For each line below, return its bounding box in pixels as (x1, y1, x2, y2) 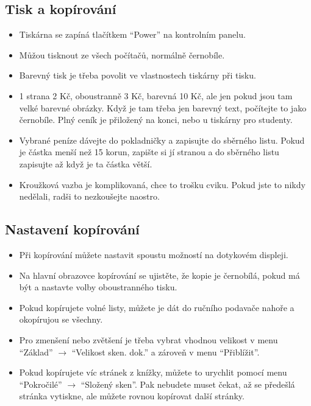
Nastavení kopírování (5, 220, 140, 239)
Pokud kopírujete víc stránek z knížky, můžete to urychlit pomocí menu (19, 366, 287, 379)
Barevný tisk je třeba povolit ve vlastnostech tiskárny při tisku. (19, 69, 256, 82)
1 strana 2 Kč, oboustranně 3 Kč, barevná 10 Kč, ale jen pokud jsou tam (19, 89, 293, 102)
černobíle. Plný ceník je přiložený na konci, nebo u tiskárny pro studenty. (19, 113, 293, 126)
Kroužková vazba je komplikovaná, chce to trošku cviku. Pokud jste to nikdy (19, 178, 306, 191)
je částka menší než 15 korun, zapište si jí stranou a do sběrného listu (19, 145, 279, 158)
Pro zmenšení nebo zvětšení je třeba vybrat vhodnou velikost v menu (19, 333, 278, 346)
